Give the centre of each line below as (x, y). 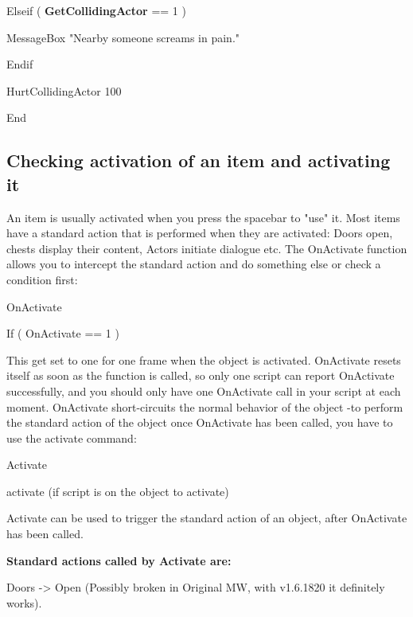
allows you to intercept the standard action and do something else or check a (194, 264)
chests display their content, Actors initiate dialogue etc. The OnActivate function (207, 248)
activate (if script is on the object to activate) (118, 491)
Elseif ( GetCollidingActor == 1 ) (96, 10)
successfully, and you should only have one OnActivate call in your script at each (204, 391)
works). (24, 602)
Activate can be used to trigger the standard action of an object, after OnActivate (207, 518)
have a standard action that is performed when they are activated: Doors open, (200, 233)
